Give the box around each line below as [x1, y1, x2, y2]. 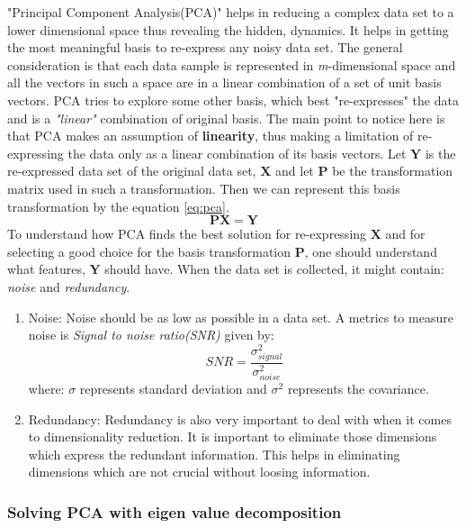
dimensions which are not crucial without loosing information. [28, 462, 371, 481]
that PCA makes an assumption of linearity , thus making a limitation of [7, 126, 414, 145]
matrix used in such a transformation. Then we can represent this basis [7, 178, 400, 197]
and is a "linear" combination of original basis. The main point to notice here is [7, 108, 445, 127]
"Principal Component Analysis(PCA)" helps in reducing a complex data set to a [7, 3, 454, 21]
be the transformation [332, 161, 453, 180]
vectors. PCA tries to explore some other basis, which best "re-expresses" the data [7, 90, 459, 109]
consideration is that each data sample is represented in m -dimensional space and [7, 55, 456, 74]
